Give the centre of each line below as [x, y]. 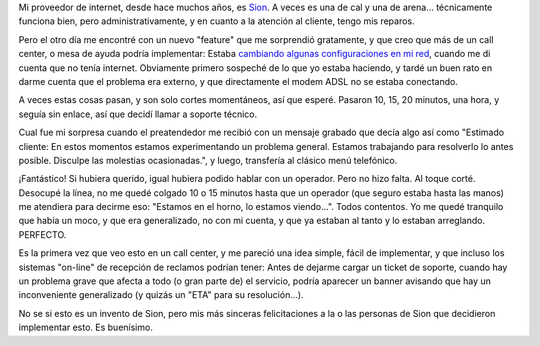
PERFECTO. [42, 234]
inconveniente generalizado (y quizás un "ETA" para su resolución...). [161, 295]
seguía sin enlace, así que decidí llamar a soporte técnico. [138, 114]
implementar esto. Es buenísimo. [86, 327]
